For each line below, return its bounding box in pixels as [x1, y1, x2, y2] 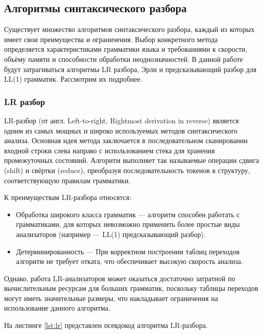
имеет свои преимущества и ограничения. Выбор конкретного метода [4, 34, 218, 44]
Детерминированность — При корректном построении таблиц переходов [16, 246, 240, 256]
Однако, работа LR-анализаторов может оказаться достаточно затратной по [4, 273, 235, 283]
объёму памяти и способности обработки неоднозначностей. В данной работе [4, 53, 243, 64]
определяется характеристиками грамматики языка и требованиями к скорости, [4, 44, 247, 54]
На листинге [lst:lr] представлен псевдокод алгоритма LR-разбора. [4, 320, 208, 330]
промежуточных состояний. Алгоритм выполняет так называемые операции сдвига [4, 155, 259, 165]
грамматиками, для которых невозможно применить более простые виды [16, 219, 240, 229]
